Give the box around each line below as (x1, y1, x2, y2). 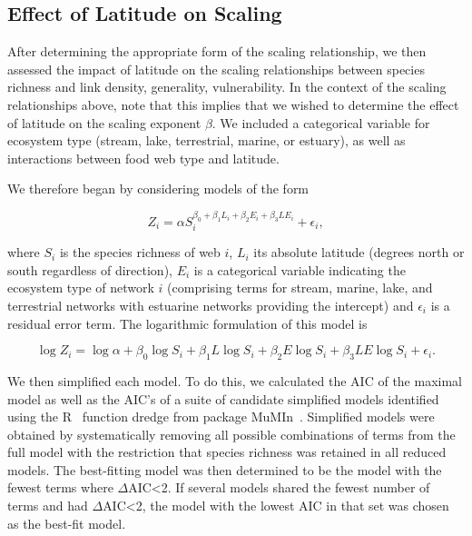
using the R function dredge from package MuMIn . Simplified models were (7, 407, 435, 426)
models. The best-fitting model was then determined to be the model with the (7, 460, 442, 479)
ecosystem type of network (7, 278, 154, 297)
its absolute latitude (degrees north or (253, 243, 465, 262)
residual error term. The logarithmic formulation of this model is (7, 313, 368, 333)
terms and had (7, 496, 88, 515)
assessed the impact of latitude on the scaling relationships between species (7, 59, 425, 78)
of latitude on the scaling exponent (7, 113, 202, 132)
